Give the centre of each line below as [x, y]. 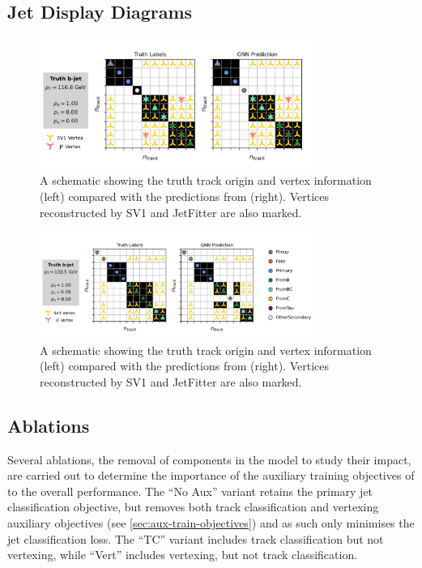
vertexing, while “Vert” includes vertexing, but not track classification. [183, 555]
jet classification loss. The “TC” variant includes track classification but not [196, 538]
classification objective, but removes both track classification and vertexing [193, 507]
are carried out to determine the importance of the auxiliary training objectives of [211, 475]
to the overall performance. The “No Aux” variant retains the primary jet [190, 491]
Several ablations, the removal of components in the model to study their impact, [209, 459]
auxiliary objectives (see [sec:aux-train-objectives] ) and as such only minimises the [211, 523]
